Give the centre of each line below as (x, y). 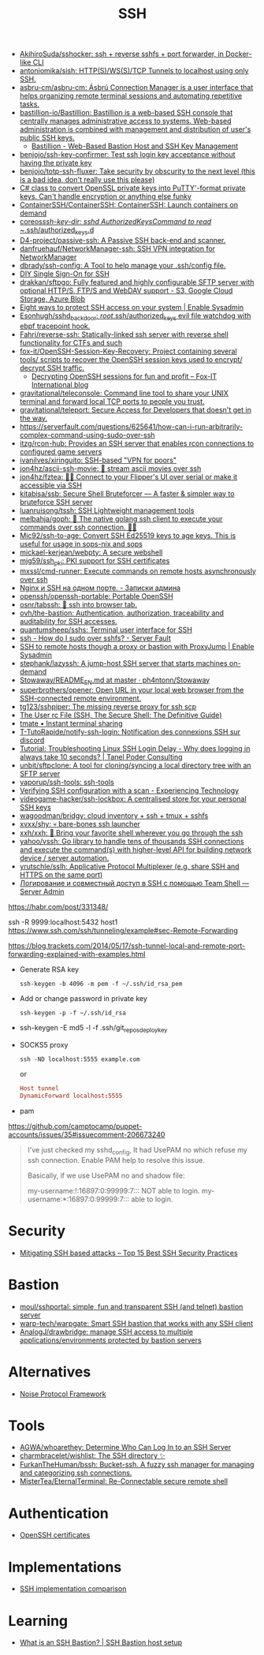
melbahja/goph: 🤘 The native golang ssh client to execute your (121, 518)
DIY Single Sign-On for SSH (65, 274)
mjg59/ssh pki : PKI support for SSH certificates (95, 561)
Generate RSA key (49, 969)
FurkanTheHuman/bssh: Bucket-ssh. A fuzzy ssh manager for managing (137, 1465)
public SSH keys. (47, 138)
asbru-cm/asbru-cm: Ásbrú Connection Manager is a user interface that (136, 88)
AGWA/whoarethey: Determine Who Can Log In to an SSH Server (125, 1448)
